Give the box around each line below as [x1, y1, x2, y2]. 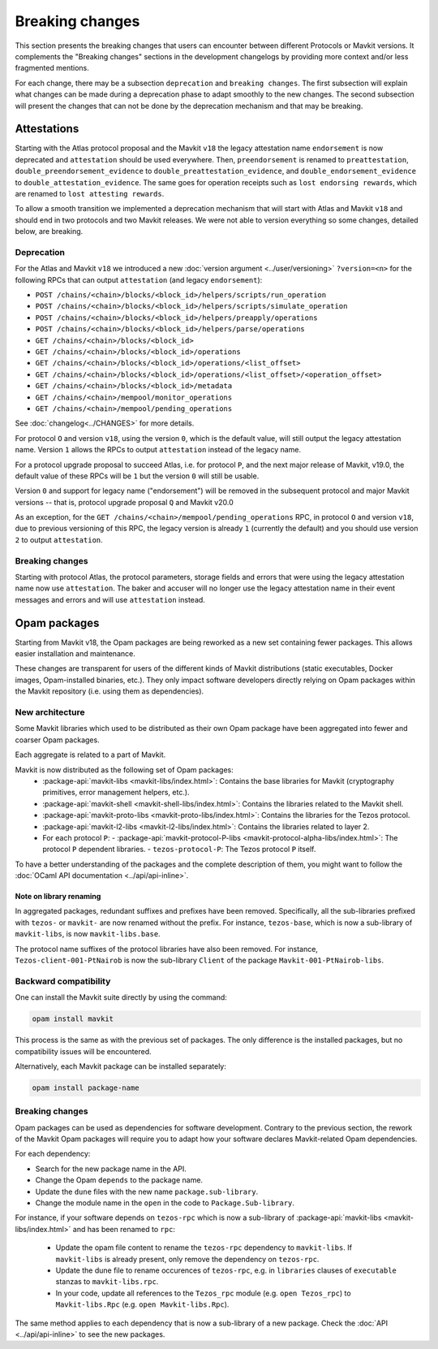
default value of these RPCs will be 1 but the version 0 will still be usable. [15, 471, 260, 481]
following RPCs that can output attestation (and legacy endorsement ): [15, 275, 263, 284]
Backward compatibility [15, 975, 111, 987]
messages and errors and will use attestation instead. [15, 595, 206, 604]
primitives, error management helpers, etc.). [42, 788, 190, 798]
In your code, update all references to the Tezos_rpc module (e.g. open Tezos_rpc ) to [55, 1288, 352, 1298]
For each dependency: [15, 1149, 91, 1159]
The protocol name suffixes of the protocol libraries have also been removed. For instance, [15, 944, 318, 953]
